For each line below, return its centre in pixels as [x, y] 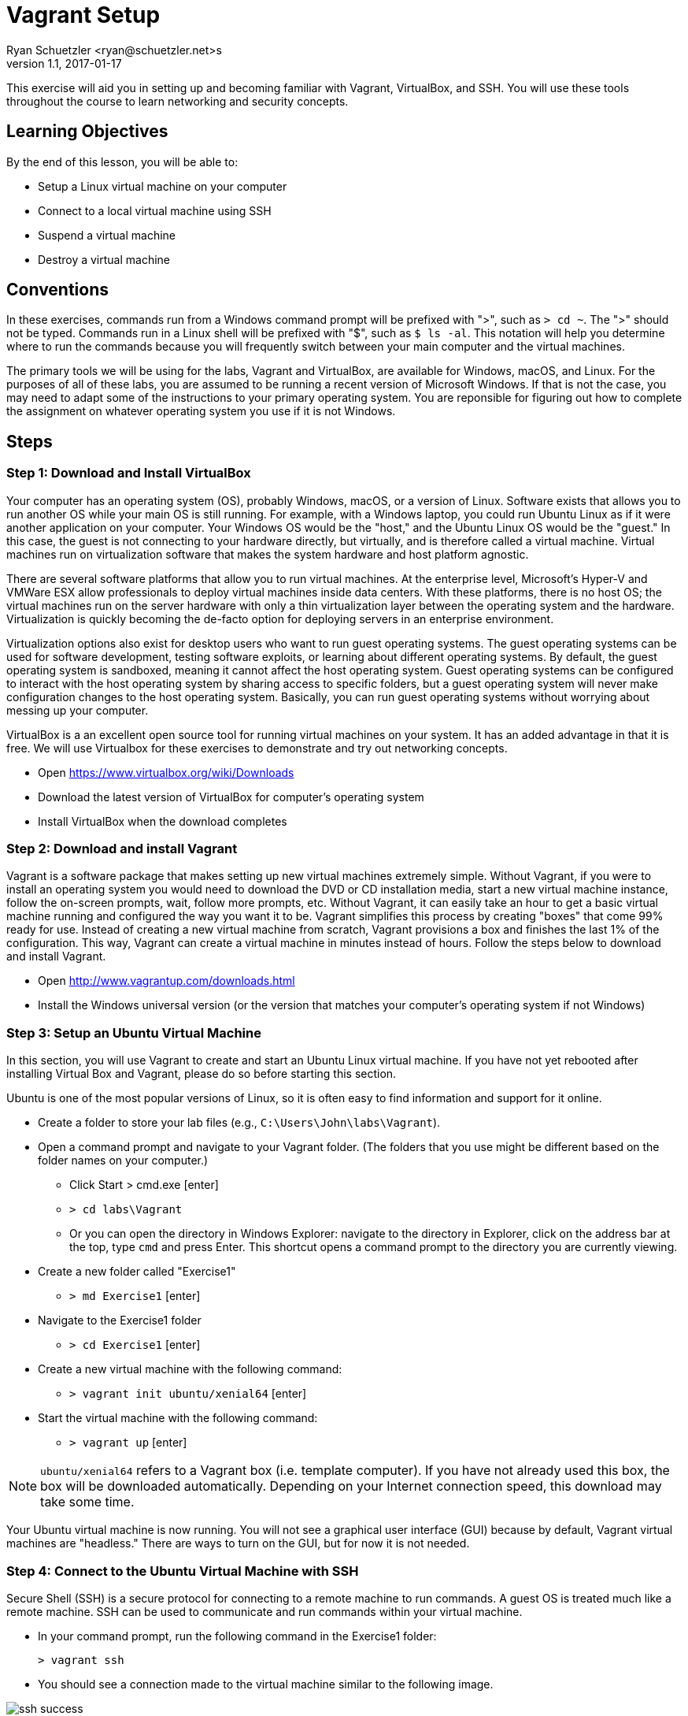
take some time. [87, 1502]
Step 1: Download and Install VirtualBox [129, 473]
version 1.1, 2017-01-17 [64, 63]
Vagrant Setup [83, 15]
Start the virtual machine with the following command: [178, 1418]
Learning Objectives [87, 132]
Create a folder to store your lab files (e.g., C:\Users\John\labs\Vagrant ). [239, 1123]
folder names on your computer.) [123, 1161]
